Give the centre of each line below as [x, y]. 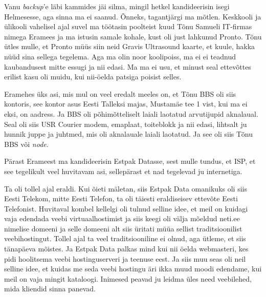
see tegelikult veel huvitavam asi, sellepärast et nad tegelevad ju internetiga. [123, 171]
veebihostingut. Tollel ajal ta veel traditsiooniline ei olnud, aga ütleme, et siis [125, 238]
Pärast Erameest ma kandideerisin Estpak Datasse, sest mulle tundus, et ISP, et [130, 161]
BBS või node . [26, 144]
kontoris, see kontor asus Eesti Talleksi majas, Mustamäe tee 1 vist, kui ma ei [126, 104]
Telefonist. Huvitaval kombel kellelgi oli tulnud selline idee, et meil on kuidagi [126, 208]
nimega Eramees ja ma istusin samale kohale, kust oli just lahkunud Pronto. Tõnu [133, 36]
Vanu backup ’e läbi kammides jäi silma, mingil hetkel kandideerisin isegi [117, 6]
